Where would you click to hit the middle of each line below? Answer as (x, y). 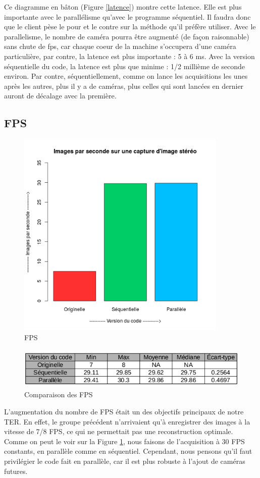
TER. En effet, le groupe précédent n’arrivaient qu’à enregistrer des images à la (127, 421)
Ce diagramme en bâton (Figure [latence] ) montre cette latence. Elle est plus (123, 7)
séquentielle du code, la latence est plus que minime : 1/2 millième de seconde (125, 66)
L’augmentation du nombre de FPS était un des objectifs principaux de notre (124, 412)
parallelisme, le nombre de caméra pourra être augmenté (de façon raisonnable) (127, 36)
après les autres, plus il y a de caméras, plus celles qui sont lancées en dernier (124, 86)
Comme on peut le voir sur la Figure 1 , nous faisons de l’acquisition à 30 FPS (124, 441)
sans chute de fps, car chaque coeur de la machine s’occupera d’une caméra (120, 46)
